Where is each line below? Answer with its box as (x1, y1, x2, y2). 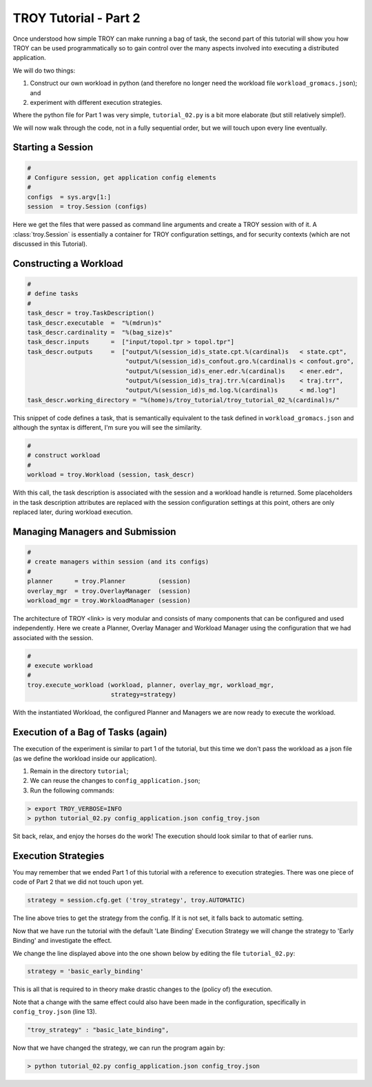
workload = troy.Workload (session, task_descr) (27, 471, 195, 479)
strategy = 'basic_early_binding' (27, 968, 144, 975)
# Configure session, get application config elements (27, 174, 216, 182)
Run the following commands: (30, 786, 115, 795)
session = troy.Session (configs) (27, 203, 147, 210)
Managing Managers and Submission (12, 526, 176, 537)
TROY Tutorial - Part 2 (12, 10, 141, 26)
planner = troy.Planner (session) (27, 577, 191, 586)
